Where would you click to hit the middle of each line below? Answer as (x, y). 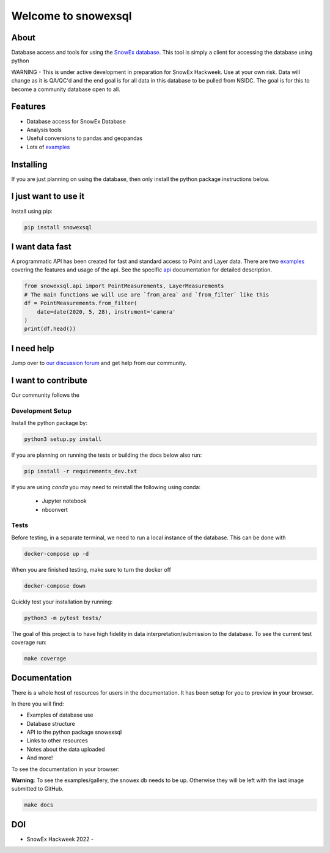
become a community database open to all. (66, 89)
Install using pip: (32, 211)
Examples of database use (60, 715)
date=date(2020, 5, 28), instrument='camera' (106, 312)
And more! (40, 758)
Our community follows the (45, 395)
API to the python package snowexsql (74, 732)
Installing (30, 164)
